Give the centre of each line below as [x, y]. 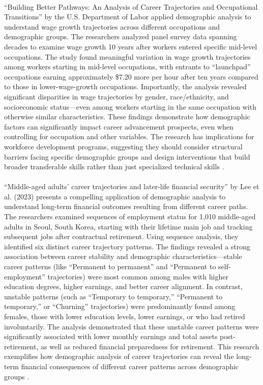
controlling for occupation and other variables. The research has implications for [129, 136]
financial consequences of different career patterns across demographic [130, 366]
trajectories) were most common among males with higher [138, 276]
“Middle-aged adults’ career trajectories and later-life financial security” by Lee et [132, 186]
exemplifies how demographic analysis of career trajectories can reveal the [119, 356]
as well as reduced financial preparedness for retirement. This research [150, 346]
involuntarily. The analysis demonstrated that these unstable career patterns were [131, 326]
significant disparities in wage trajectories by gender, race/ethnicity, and [116, 96]
